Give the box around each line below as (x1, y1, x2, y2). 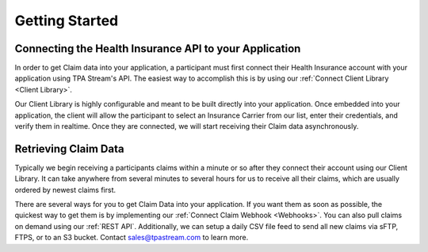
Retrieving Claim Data (14, 142, 124, 156)
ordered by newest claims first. (14, 185, 117, 194)
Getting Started (14, 12, 119, 29)
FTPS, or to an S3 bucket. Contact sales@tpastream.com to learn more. (14, 233, 249, 243)
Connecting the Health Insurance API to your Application (14, 42, 301, 55)
